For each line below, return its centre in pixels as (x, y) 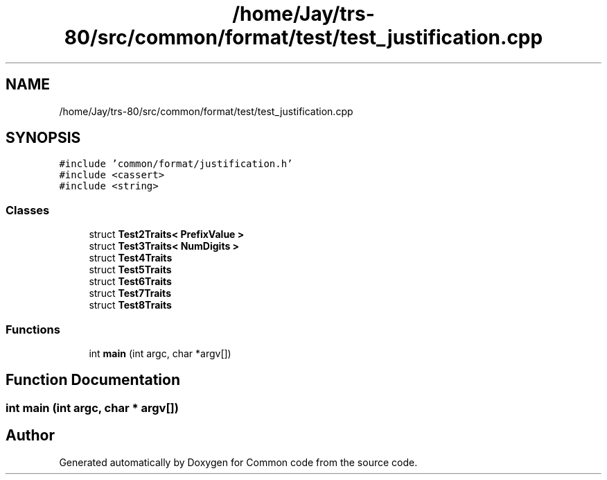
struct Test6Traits (130, 282)
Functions (33, 329)
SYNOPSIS (43, 138)
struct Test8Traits (130, 305)
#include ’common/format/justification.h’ (176, 164)
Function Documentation (93, 380)
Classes (28, 210)
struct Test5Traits (130, 270)
